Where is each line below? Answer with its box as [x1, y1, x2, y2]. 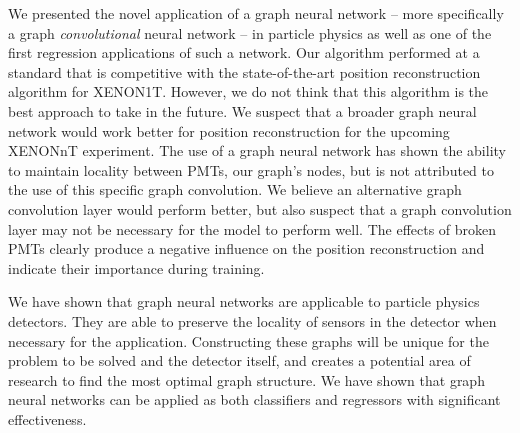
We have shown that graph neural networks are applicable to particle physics [8, 291, 480, 312]
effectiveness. [8, 408, 87, 429]
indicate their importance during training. [8, 257, 265, 278]
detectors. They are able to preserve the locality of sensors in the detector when [8, 310, 497, 331]
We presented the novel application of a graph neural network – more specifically [8, 3, 504, 23]
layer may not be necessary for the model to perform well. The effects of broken [8, 218, 497, 239]
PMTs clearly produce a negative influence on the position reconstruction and [8, 238, 485, 259]
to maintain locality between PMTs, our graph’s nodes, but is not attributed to [8, 159, 494, 180]
